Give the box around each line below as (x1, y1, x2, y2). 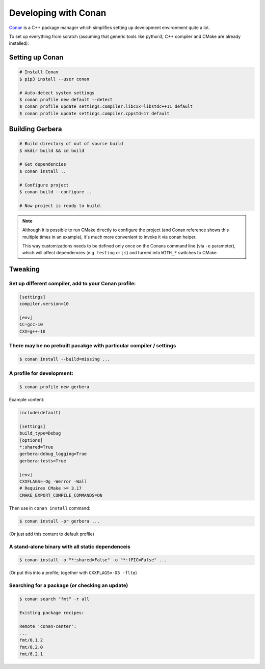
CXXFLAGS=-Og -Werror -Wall (19, 479, 87, 484)
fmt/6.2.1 (19, 651, 43, 657)
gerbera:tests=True (19, 458, 66, 463)
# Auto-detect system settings (19, 90, 95, 95)
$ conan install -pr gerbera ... (19, 518, 100, 524)
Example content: (9, 396, 45, 403)
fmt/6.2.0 (19, 644, 43, 650)
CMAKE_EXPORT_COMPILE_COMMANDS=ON (19, 492, 103, 498)
